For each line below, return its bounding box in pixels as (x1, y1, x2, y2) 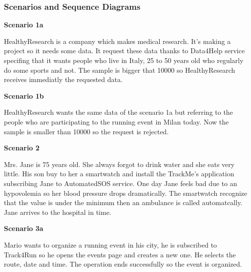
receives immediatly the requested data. (4, 74, 123, 84)
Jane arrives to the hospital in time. (4, 207, 111, 217)
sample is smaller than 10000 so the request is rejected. (4, 126, 169, 136)
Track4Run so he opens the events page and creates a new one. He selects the (4, 249, 236, 259)
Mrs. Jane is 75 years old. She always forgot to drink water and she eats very (4, 159, 235, 169)
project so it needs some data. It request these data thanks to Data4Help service (4, 45, 245, 56)
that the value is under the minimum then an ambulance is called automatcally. (4, 197, 243, 208)
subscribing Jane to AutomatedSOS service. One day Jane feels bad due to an (4, 178, 237, 188)
